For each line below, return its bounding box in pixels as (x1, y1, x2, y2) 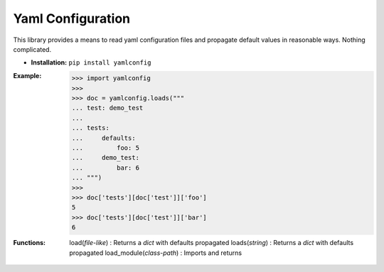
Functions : (13, 239, 46, 247)
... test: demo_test (71, 104, 144, 112)
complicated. (13, 45, 52, 53)
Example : (13, 71, 42, 80)
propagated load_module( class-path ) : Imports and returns (69, 249, 242, 257)
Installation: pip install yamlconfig (31, 58, 151, 67)
